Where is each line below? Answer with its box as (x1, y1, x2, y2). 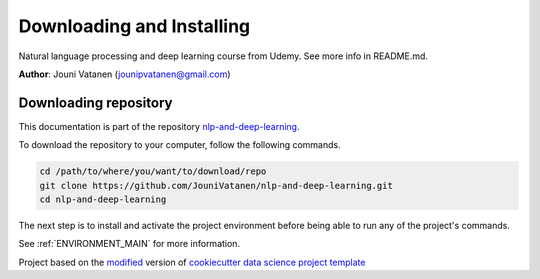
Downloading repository (18, 94, 173, 111)
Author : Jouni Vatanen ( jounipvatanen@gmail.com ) (18, 68, 231, 80)
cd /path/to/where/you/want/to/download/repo (39, 166, 267, 177)
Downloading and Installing (18, 15, 251, 37)
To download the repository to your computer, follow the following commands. (18, 139, 341, 151)
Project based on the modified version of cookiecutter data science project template (18, 256, 366, 268)
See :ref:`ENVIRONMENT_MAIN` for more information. (18, 238, 240, 250)
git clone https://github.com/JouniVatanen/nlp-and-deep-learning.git (39, 180, 394, 191)
